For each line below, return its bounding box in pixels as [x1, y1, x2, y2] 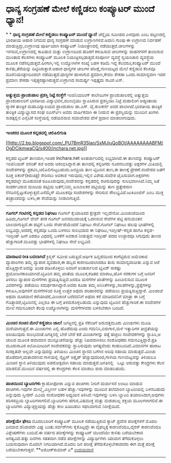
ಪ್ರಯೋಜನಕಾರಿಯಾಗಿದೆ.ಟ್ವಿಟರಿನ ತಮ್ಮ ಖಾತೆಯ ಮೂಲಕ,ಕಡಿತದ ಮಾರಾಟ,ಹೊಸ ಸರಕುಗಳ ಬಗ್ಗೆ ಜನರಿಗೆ [6, 270, 155, 277]
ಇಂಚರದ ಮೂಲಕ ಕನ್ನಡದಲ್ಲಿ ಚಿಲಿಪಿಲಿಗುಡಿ [6, 129, 66, 136]
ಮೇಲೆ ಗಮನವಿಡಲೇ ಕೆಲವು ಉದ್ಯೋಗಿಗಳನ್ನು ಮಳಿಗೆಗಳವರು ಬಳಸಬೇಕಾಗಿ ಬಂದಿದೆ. [6, 305, 125, 311]
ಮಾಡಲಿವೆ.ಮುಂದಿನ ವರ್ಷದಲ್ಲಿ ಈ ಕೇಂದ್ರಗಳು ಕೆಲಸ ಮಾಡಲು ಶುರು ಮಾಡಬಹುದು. [6, 365, 126, 371]
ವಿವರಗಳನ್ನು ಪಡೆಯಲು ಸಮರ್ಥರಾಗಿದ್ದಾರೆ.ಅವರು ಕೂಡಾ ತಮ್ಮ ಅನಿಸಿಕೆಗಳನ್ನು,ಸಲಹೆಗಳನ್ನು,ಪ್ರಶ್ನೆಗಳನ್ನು [6, 282, 152, 288]
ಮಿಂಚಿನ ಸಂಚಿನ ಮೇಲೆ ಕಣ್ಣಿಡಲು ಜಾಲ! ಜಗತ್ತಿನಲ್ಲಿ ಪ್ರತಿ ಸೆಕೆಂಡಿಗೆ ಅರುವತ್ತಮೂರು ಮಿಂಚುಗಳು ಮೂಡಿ [6, 319, 151, 325]
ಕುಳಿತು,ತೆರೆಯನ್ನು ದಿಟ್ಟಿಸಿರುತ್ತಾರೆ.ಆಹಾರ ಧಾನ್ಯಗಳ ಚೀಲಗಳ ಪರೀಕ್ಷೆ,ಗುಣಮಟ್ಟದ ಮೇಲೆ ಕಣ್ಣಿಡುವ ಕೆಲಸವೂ [6, 65, 156, 72]
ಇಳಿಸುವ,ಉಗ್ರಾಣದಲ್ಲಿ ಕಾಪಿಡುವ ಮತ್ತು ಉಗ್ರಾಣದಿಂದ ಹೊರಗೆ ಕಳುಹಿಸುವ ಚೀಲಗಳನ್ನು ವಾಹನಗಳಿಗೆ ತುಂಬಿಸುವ [6, 48, 164, 54]
